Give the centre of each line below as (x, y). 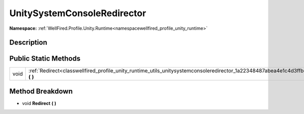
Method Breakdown (41, 91)
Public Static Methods (45, 59)
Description (28, 43)
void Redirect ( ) (39, 103)
